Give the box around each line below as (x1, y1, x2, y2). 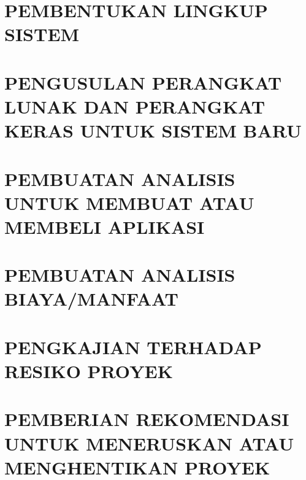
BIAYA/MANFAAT (4, 286, 179, 311)
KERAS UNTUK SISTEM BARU (4, 118, 302, 143)
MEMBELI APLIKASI (4, 214, 205, 239)
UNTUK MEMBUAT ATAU (4, 190, 254, 215)
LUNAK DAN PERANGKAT (4, 93, 266, 118)
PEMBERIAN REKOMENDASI (4, 406, 289, 432)
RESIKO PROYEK (4, 358, 173, 383)
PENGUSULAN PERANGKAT (4, 69, 282, 95)
